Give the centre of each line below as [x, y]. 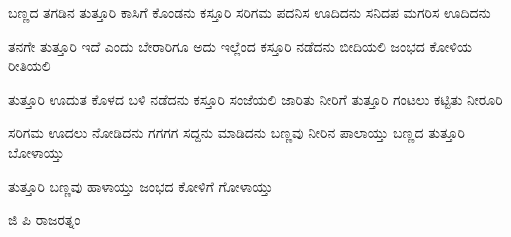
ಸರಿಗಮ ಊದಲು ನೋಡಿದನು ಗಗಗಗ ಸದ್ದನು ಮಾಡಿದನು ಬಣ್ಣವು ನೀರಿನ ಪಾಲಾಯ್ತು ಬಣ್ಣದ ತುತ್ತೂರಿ [236, 132]
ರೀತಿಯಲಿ [29, 65]
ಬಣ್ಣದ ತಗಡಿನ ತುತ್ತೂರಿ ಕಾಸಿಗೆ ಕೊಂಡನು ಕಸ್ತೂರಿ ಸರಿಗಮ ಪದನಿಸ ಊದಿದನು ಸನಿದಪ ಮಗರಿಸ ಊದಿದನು [249, 12]
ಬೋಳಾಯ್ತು [36, 151]
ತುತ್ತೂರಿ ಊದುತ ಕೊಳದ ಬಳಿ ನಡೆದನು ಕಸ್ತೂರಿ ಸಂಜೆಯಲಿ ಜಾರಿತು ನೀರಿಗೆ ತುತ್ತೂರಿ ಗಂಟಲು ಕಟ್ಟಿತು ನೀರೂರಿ [255, 98]
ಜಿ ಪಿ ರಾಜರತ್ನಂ [44, 219]
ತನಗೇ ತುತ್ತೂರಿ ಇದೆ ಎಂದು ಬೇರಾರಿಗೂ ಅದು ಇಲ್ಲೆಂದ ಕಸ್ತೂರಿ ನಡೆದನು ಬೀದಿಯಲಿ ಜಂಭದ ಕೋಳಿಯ [240, 45]
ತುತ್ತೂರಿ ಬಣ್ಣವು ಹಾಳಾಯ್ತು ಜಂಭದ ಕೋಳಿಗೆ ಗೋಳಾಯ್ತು [140, 185]
